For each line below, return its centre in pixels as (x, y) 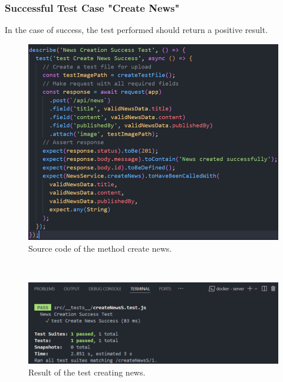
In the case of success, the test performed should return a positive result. (136, 30)
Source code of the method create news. (100, 248)
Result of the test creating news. (87, 372)
